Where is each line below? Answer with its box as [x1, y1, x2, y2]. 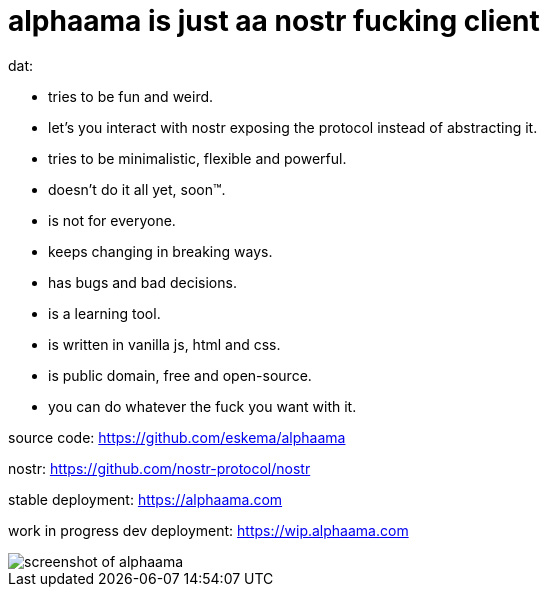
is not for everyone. [48, 211, 176, 229]
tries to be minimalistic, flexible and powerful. [48, 149, 347, 167]
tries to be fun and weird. [48, 87, 214, 105]
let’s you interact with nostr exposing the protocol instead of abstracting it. [48, 118, 538, 136]
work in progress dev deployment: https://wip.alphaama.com [8, 521, 409, 539]
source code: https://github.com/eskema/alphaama [8, 428, 346, 446]
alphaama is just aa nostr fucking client [8, 4, 540, 38]
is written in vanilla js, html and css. [48, 335, 281, 353]
